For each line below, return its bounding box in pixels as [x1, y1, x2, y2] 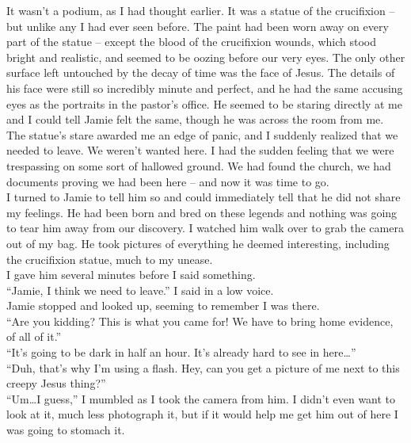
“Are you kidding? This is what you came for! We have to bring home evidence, [6, 312, 394, 329]
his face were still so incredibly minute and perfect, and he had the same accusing [6, 79, 403, 96]
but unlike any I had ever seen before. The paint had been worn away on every [6, 17, 389, 34]
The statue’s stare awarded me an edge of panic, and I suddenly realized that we [6, 126, 398, 143]
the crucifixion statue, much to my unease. [6, 250, 213, 267]
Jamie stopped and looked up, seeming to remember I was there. [6, 297, 320, 314]
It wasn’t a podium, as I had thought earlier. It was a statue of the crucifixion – [6, 2, 395, 18]
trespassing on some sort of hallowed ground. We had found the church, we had [6, 157, 391, 174]
